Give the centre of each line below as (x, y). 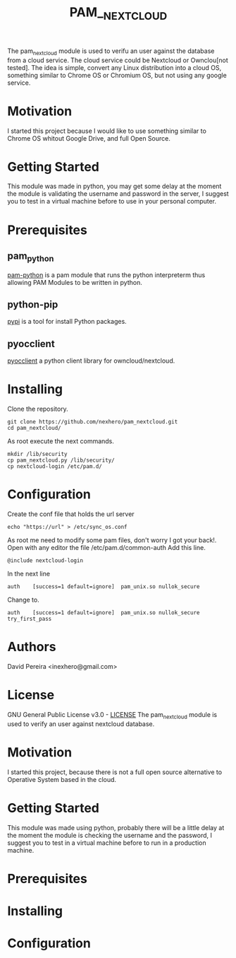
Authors (32, 647)
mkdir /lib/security (38, 454)
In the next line (29, 574)
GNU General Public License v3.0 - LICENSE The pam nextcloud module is (112, 715)
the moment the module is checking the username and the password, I (110, 835)
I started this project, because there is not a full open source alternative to (115, 772)
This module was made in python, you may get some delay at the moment (114, 186)
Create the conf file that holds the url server (71, 514)
